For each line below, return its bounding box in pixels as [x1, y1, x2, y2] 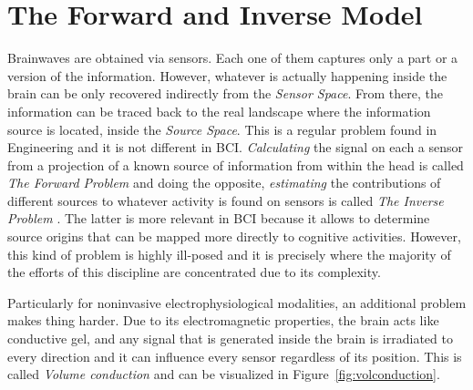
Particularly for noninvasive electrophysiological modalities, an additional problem [7, 292, 467, 312]
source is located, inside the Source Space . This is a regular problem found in [7, 119, 437, 139]
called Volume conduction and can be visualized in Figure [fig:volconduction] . [7, 364, 440, 384]
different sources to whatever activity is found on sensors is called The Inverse [7, 190, 444, 210]
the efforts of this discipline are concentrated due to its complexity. [7, 262, 381, 282]
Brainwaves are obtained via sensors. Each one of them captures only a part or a [7, 48, 458, 67]
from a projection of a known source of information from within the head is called [7, 155, 464, 174]
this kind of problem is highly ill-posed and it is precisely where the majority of [7, 244, 451, 263]
